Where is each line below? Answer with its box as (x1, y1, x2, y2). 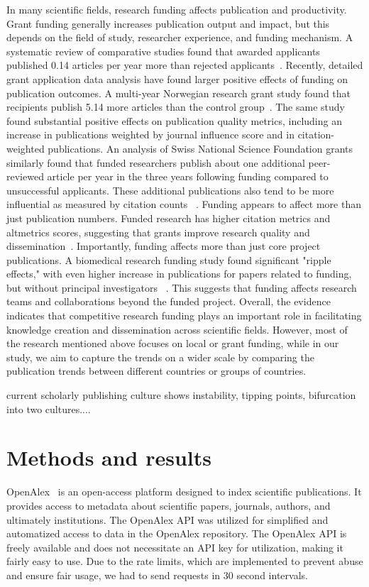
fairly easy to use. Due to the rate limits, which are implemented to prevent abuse (6, 554, 363, 569)
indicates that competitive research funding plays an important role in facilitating (6, 308, 362, 323)
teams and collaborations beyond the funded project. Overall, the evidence (6, 294, 331, 309)
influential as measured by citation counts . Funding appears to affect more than (6, 197, 361, 212)
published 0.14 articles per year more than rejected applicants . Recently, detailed (6, 57, 363, 72)
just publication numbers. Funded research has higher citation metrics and (6, 210, 331, 225)
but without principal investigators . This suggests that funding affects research (6, 280, 357, 295)
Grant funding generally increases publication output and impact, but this (6, 16, 330, 31)
